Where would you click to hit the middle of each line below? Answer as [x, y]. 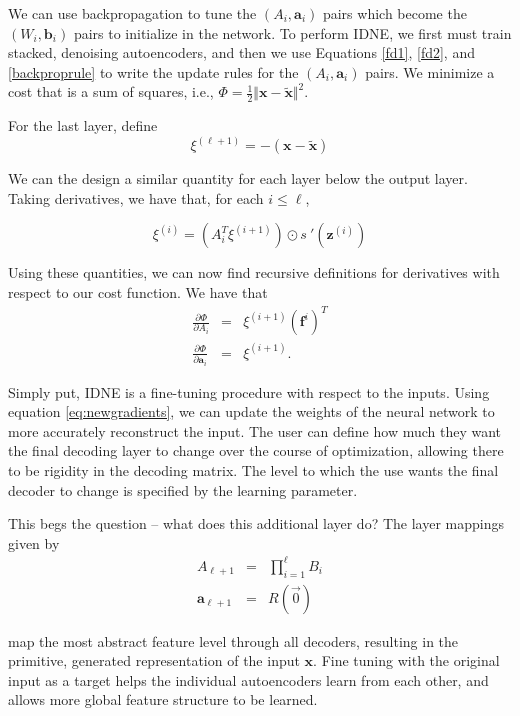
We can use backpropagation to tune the [132, 13]
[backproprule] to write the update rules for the [153, 71]
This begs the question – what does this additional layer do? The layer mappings [256, 523]
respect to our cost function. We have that [138, 292]
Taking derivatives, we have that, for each [136, 197]
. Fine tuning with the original [406, 660]
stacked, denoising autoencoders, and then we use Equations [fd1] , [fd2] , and [241, 52]
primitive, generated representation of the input [154, 660]
